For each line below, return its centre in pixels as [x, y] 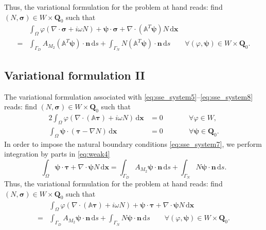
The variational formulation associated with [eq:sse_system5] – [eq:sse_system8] [129, 96]
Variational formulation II [75, 75]
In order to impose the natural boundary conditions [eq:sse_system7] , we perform [133, 143]
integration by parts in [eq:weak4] [57, 154]
